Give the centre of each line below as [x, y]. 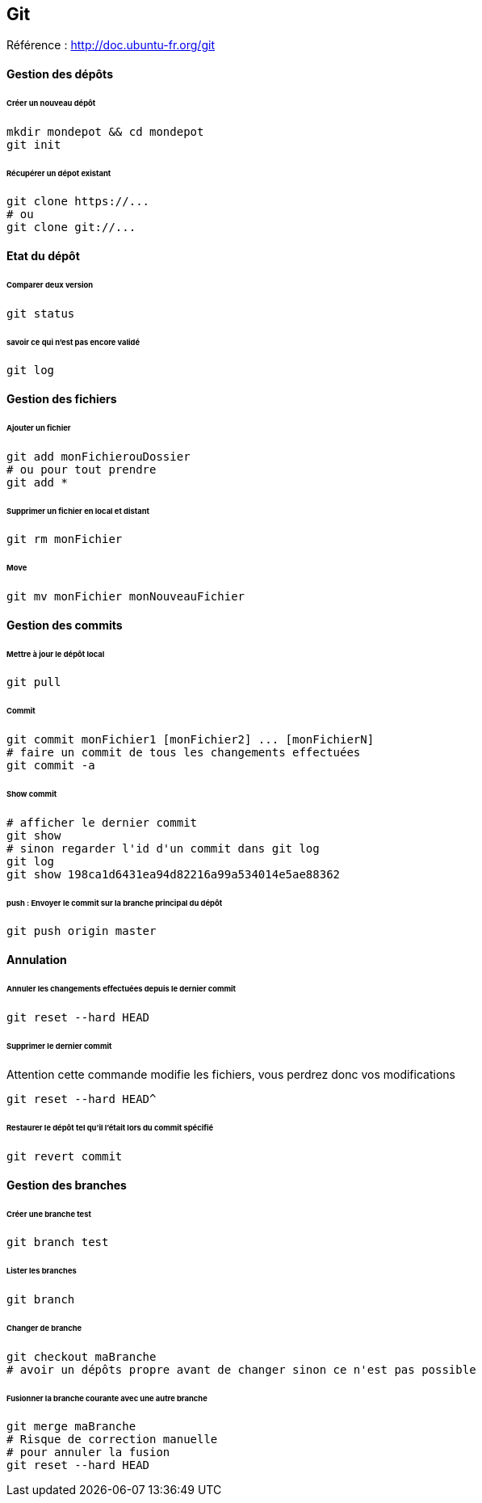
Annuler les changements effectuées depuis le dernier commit [122, 988]
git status [41, 313]
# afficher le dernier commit [102, 822]
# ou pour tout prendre [82, 469]
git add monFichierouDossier [98, 456]
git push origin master [82, 931]
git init [34, 144]
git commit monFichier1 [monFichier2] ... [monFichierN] [191, 740]
